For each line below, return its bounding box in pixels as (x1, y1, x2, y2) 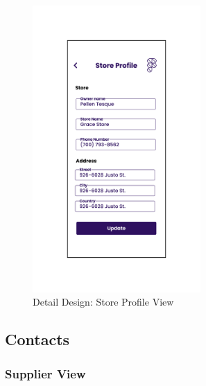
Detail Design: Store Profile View (33, 295, 174, 309)
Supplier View (5, 365, 86, 382)
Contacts (5, 328, 70, 350)
